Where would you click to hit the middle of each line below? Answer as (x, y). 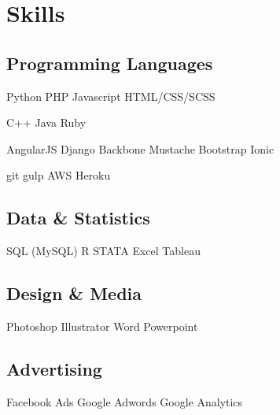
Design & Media (74, 293)
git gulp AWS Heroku (59, 175)
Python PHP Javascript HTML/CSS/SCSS (111, 96)
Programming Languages (110, 63)
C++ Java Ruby (46, 122)
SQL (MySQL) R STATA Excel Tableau (103, 251)
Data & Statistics (78, 218)
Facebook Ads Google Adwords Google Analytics (125, 401)
